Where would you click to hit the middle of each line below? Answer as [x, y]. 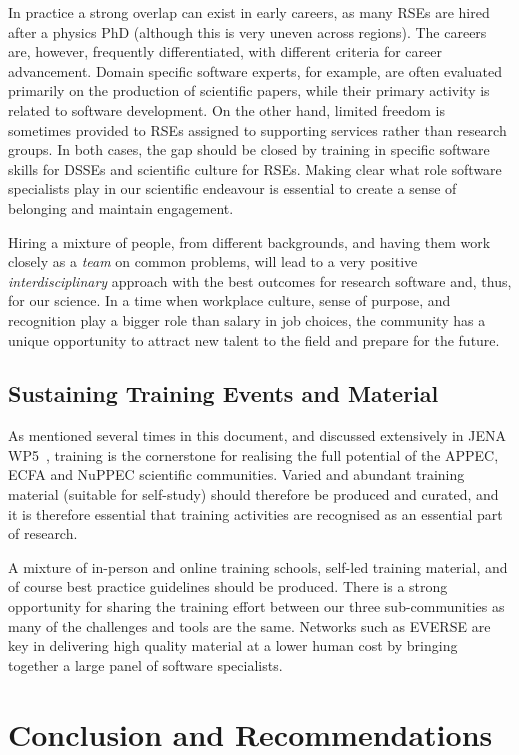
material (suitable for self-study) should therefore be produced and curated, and [253, 494]
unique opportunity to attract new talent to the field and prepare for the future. [254, 339]
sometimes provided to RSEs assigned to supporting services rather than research [257, 129]
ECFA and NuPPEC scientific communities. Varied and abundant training [236, 474]
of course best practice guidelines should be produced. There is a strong [228, 586]
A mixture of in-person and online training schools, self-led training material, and [258, 566]
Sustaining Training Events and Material [223, 393]
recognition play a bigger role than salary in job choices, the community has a [247, 319]
